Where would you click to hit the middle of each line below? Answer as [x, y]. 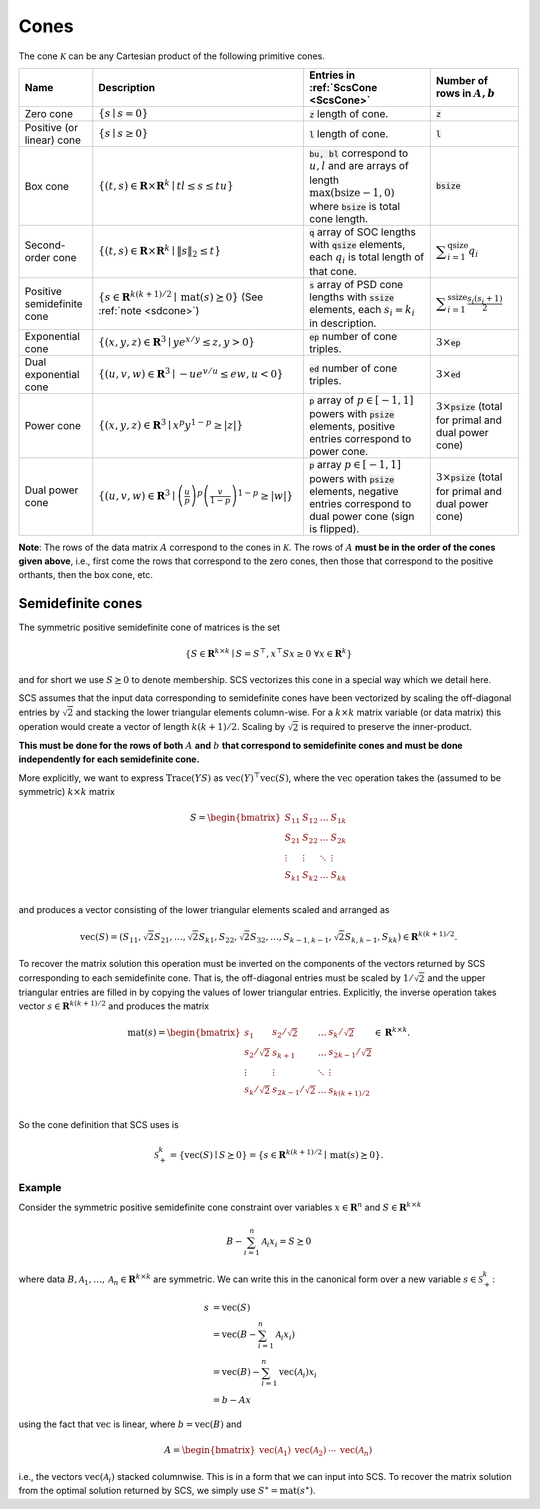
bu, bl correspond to [359, 153]
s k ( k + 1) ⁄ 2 [349, 1091]
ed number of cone [353, 368]
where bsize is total [354, 207]
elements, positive [352, 427]
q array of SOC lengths [363, 232]
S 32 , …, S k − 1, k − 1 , [291, 938]
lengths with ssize [352, 297]
